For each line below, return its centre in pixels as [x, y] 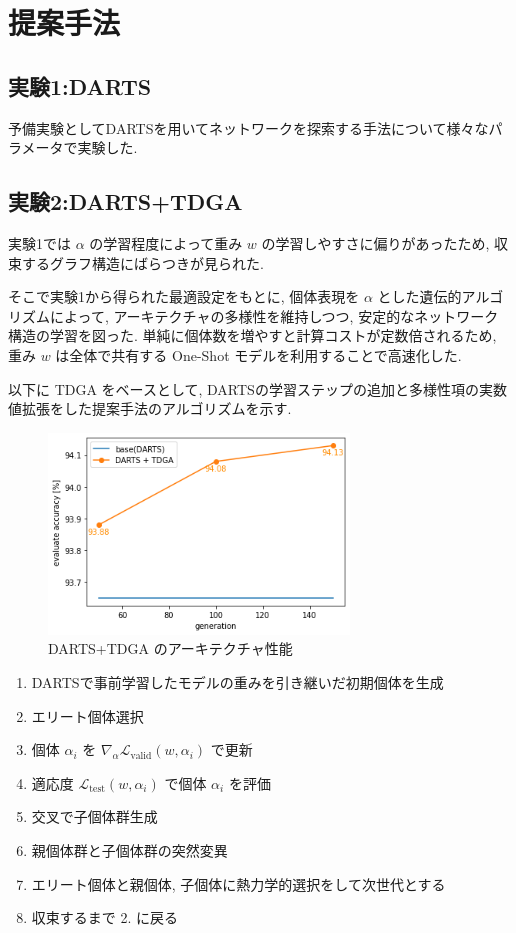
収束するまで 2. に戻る [105, 917]
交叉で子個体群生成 [94, 816]
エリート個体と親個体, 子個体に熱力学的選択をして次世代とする [238, 883]
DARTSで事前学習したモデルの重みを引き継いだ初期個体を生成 [237, 681]
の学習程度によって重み [166, 242]
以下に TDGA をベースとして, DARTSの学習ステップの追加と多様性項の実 [250, 388]
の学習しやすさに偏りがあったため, [375, 242]
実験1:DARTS [80, 85]
